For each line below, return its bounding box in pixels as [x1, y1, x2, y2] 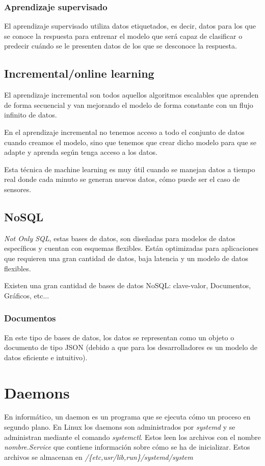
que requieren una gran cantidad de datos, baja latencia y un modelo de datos [4, 252, 249, 263]
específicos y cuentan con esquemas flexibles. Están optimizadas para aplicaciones [4, 243, 258, 253]
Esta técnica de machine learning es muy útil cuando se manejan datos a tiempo [4, 164, 255, 174]
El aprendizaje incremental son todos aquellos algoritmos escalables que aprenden [4, 89, 259, 100]
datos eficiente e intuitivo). [4, 352, 88, 362]
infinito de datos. [4, 109, 57, 120]
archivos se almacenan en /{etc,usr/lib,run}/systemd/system [4, 451, 193, 462]
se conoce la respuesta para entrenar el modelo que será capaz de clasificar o [4, 30, 243, 41]
